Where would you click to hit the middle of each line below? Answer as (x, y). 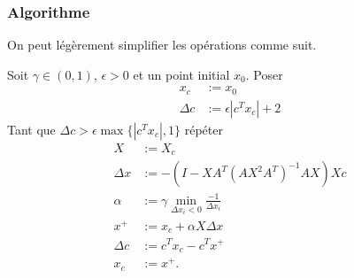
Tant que (31, 129)
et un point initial (181, 74)
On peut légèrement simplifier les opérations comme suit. (162, 45)
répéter (204, 129)
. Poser (264, 74)
